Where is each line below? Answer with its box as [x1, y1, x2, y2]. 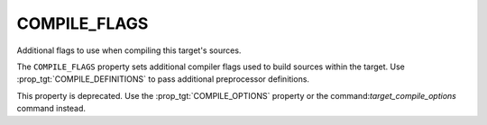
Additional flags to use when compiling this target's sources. [16, 45, 242, 56]
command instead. [16, 103, 86, 114]
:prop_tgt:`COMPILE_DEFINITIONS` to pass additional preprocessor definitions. [16, 74, 310, 85]
